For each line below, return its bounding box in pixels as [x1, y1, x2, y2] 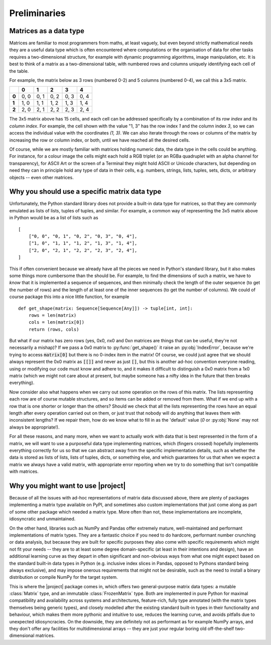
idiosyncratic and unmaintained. [9, 516, 76, 522]
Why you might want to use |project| [9, 481, 126, 490]
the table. [9, 68, 29, 74]
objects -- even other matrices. [9, 174, 74, 180]
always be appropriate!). [9, 424, 60, 430]
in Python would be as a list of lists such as [9, 215, 98, 221]
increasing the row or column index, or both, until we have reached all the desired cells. [9, 137, 190, 143]
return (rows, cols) [28, 326, 79, 332]
